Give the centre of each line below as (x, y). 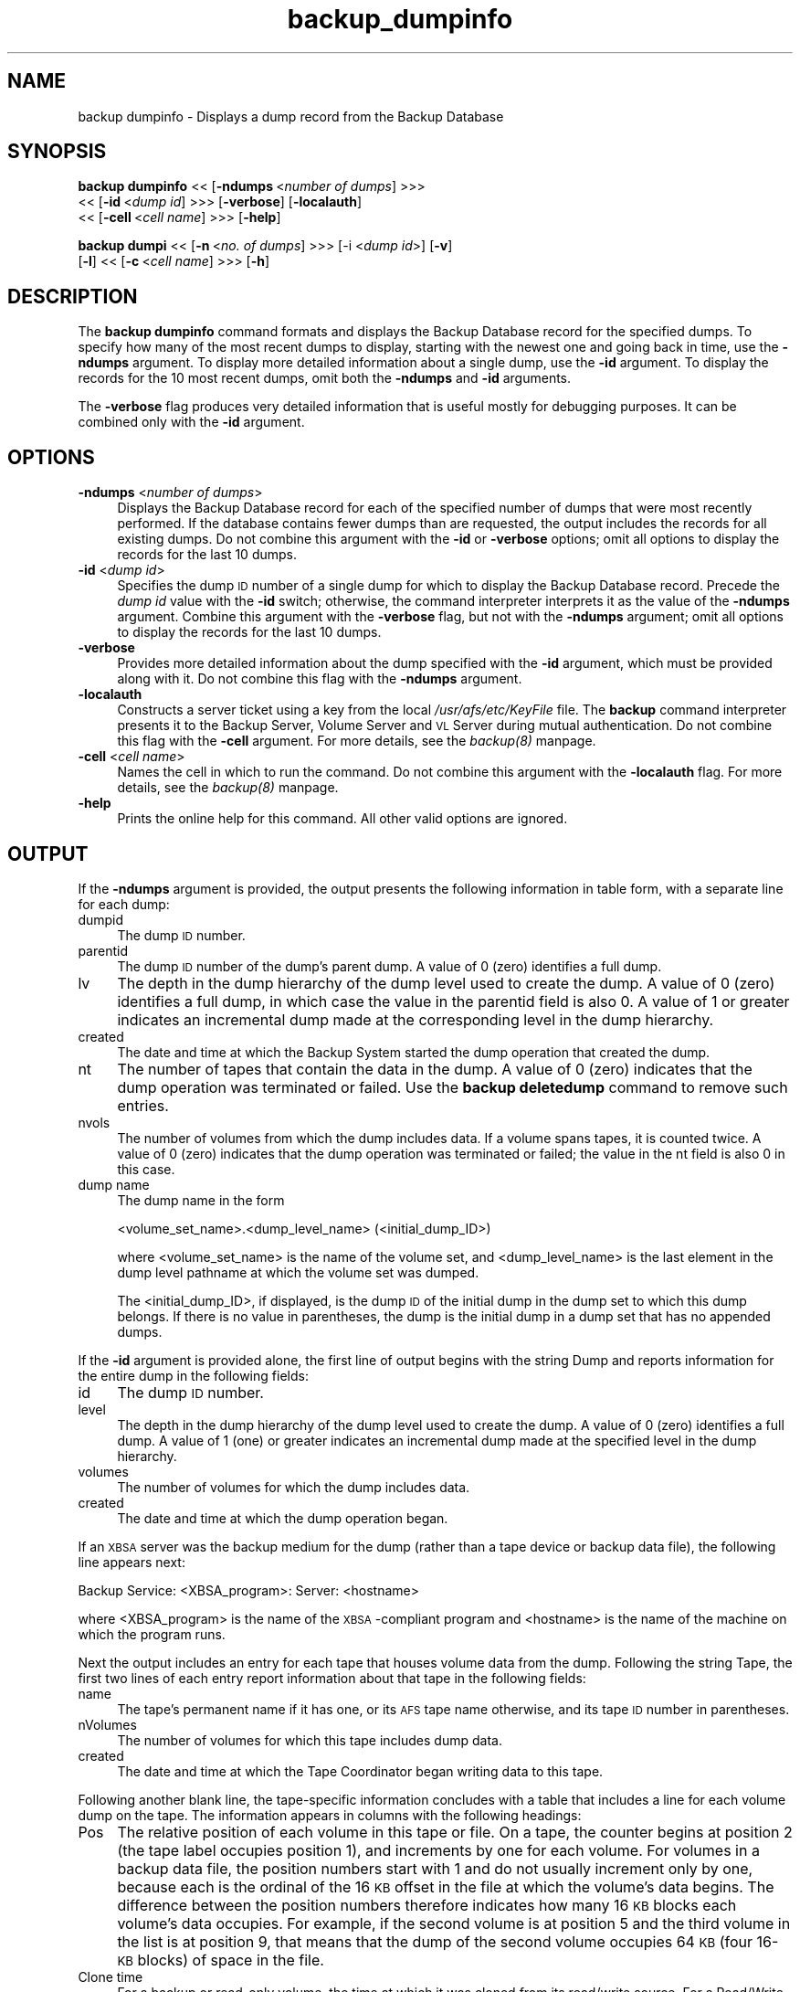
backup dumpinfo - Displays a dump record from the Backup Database (291, 116)
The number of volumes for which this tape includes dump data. (310, 1740)
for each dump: (124, 904)
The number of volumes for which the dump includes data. (294, 1487)
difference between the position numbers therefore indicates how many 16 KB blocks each (427, 1905)
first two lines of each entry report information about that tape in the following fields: (332, 1678)
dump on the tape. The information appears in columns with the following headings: (330, 1815)
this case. (146, 1169)
